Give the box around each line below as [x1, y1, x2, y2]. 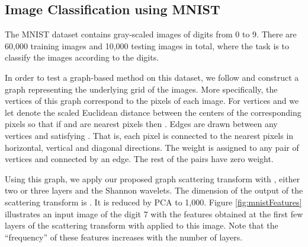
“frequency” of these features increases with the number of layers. [5, 230, 243, 243]
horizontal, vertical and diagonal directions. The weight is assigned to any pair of [5, 141, 299, 153]
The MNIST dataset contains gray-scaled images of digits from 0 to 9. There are [5, 28, 297, 40]
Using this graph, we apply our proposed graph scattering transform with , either [5, 172, 300, 185]
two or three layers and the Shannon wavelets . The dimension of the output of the [5, 184, 303, 197]
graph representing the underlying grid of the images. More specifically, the [5, 83, 278, 95]
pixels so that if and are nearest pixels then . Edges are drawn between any [5, 118, 278, 130]
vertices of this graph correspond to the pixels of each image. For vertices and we [5, 94, 299, 107]
